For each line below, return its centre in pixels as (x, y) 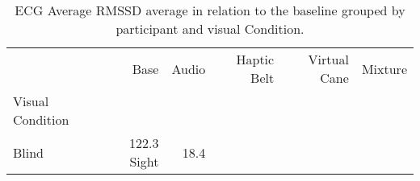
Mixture (384, 68)
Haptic (255, 59)
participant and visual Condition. (210, 29)
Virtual (328, 59)
